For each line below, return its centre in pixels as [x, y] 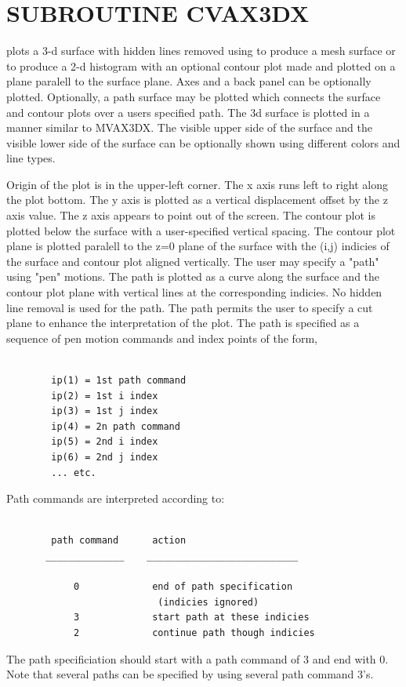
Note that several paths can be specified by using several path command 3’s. [190, 674]
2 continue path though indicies [194, 632]
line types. [31, 158]
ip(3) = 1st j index [105, 411]
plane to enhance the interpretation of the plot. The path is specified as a [183, 323]
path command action [119, 541]
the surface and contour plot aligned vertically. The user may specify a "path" [193, 261]
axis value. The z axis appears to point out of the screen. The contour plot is [191, 215]
